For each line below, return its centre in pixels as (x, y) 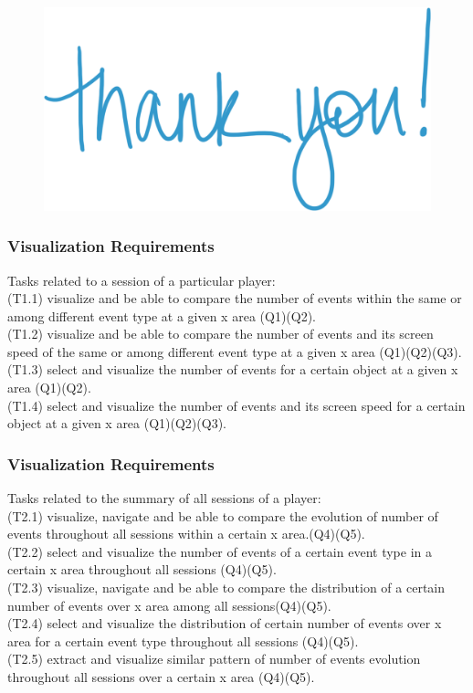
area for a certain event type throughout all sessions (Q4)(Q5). (183, 640)
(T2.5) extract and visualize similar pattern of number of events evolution (214, 659)
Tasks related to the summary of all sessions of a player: (164, 498)
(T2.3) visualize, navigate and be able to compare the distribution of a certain (226, 588)
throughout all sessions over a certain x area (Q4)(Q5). (161, 677)
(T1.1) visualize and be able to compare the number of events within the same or (235, 298)
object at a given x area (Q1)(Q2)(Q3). (117, 423)
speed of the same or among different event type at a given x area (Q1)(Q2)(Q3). (235, 351)
